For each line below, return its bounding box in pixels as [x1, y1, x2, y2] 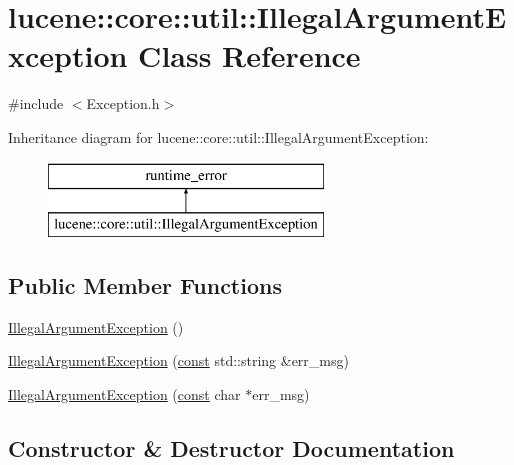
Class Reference [138, 35, 361, 76]
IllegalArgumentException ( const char [8, 384, 241, 405]
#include [8, 93, 64, 114]
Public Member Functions [8, 270, 282, 301]
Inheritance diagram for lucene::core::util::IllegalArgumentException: [8, 126, 429, 147]
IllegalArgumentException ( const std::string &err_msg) [8, 350, 349, 371]
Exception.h [86, 93, 160, 114]
